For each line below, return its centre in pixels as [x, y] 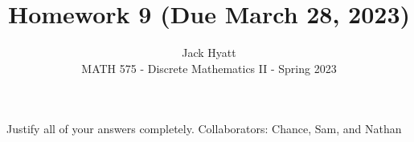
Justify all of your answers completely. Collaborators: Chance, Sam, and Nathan [204, 129]
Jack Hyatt [209, 53]
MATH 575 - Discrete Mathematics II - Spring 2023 [209, 68]
